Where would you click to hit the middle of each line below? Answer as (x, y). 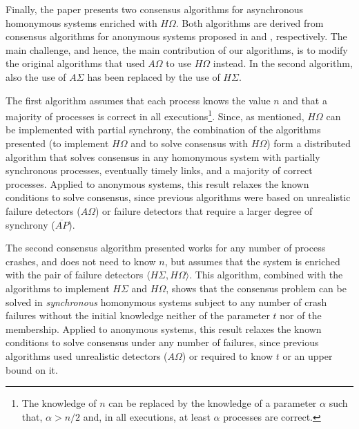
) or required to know (227, 355)
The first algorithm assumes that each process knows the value (138, 100)
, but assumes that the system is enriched (252, 261)
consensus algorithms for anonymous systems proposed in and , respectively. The (176, 36)
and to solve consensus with (190, 143)
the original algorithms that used (75, 63)
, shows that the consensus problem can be (256, 288)
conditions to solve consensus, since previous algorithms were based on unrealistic (178, 197)
